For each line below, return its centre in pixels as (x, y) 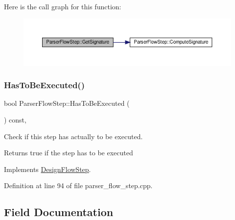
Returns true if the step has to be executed (69, 153)
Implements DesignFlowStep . (47, 169)
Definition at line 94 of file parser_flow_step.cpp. (78, 185)
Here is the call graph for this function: (63, 6)
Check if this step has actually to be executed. (73, 136)
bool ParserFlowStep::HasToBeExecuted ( (67, 103)
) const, (15, 120)
